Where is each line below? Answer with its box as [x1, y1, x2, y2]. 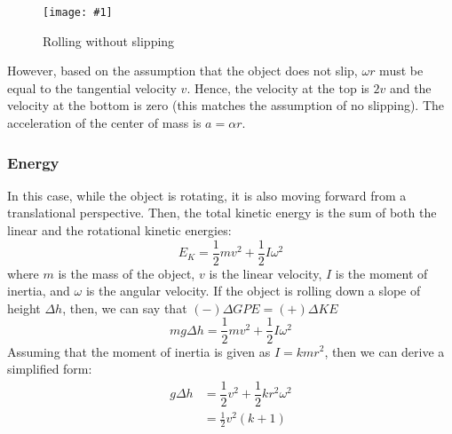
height [7, 298, 41, 317]
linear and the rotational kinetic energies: [7, 221, 232, 240]
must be [379, 61, 424, 80]
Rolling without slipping [43, 31, 175, 50]
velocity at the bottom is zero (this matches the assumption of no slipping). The [7, 96, 445, 114]
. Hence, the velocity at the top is [186, 78, 369, 97]
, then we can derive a [324, 342, 445, 360]
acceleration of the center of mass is [7, 114, 202, 132]
